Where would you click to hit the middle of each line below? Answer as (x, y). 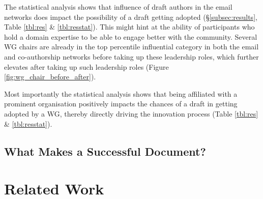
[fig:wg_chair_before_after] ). (50, 77)
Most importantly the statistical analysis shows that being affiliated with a (121, 93)
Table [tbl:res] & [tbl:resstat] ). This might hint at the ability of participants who (129, 27)
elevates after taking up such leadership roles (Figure (86, 66)
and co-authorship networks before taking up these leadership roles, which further (131, 56)
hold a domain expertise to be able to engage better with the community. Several (131, 36)
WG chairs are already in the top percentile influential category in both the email (131, 47)
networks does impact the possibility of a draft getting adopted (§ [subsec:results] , (131, 17)
